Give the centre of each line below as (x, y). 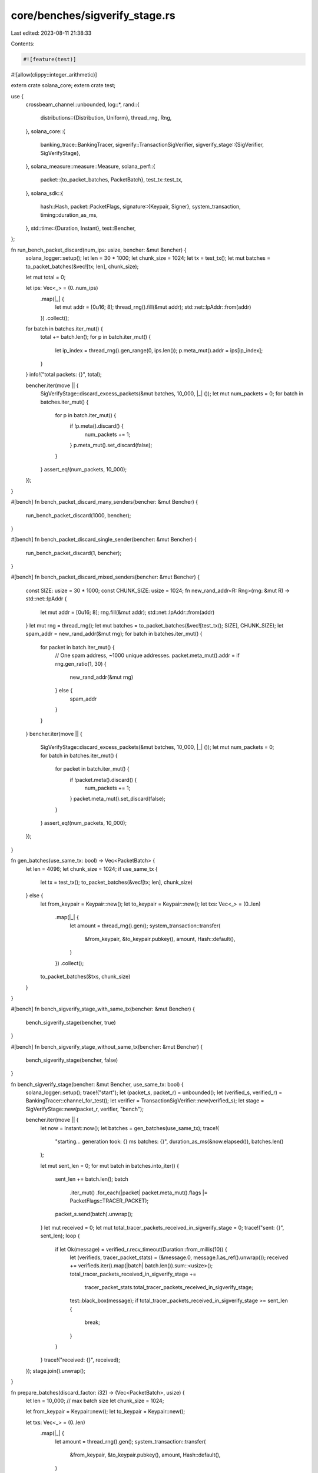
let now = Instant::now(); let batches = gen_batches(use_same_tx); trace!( (130, 1128)
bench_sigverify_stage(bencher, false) (72, 1060)
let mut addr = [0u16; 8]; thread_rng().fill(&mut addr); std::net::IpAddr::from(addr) (153, 307)
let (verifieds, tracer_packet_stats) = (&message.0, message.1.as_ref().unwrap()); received (179, 1257)
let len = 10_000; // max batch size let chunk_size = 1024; (95, 1401)
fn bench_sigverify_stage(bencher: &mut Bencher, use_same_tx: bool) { (97, 1084)
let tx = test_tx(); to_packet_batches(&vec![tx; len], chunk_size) (117, 882)
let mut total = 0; (46, 277)
